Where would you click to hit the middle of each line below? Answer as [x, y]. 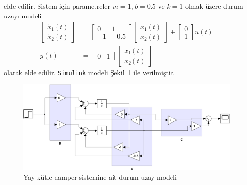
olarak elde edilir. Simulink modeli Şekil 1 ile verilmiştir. [90, 73]
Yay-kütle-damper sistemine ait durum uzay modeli [100, 177]
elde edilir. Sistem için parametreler [57, 6]
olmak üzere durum [214, 6]
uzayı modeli [23, 15]
